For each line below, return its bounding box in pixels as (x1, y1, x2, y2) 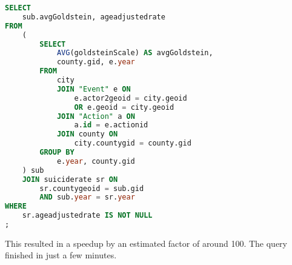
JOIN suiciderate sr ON (22, 175, 118, 184)
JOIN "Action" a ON (56, 112, 135, 121)
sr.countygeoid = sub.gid (39, 184, 144, 193)
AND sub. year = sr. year (39, 193, 135, 202)
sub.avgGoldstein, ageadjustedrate (22, 12, 165, 21)
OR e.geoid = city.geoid (74, 102, 174, 112)
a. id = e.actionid (74, 121, 148, 130)
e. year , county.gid (56, 156, 135, 166)
